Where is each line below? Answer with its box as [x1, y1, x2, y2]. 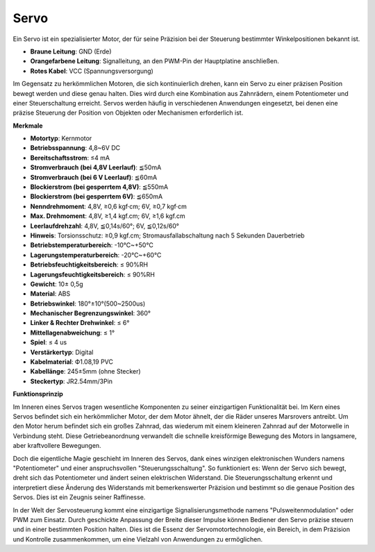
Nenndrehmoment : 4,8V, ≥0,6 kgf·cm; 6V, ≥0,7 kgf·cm [30, 202, 187, 210]
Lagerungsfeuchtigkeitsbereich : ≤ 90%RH [30, 270, 156, 278]
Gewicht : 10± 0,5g [30, 280, 83, 288]
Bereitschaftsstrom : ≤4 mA [30, 153, 110, 162]
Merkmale [12, 122, 43, 130]
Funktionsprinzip [12, 390, 64, 399]
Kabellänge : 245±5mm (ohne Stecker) [30, 367, 142, 376]
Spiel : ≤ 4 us [30, 338, 67, 346]
